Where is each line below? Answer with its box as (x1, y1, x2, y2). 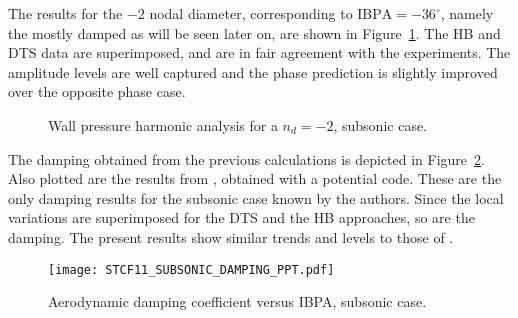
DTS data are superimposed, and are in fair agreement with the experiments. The (8, 42, 511, 63)
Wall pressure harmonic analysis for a (48, 114, 278, 135)
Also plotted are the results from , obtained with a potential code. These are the (8, 168, 502, 189)
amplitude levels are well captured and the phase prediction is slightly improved (8, 61, 498, 82)
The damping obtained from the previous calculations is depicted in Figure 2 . (8, 148, 485, 169)
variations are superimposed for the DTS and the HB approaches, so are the (8, 207, 475, 228)
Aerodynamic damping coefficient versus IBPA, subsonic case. (48, 291, 427, 312)
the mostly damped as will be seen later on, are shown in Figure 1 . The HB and (8, 22, 501, 43)
